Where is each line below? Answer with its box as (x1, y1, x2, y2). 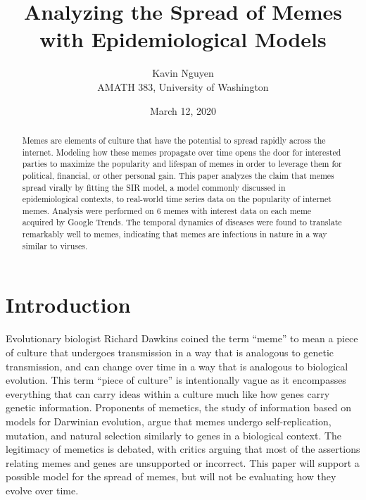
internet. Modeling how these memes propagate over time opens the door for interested (22, 146, 341, 158)
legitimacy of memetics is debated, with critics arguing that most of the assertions (6, 442, 360, 456)
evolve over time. (6, 482, 79, 497)
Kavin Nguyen (152, 65, 214, 80)
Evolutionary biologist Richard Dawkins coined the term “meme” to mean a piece (6, 331, 358, 346)
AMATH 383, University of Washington (97, 79, 269, 94)
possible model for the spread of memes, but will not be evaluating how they (6, 469, 336, 484)
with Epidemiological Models (39, 25, 327, 54)
